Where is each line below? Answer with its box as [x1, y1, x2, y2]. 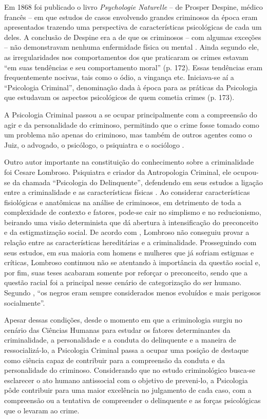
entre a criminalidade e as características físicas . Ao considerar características [4, 187, 250, 197]
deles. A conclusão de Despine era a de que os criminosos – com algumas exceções [4, 31, 261, 42]
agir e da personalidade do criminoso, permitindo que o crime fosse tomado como [4, 119, 259, 130]
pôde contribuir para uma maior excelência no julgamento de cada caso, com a [4, 385, 252, 395]
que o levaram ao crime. [4, 405, 80, 415]
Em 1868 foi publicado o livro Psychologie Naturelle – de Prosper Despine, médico [4, 2, 263, 12]
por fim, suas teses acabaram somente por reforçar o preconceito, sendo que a [4, 267, 247, 277]
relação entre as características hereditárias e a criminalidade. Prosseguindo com [4, 237, 257, 248]
